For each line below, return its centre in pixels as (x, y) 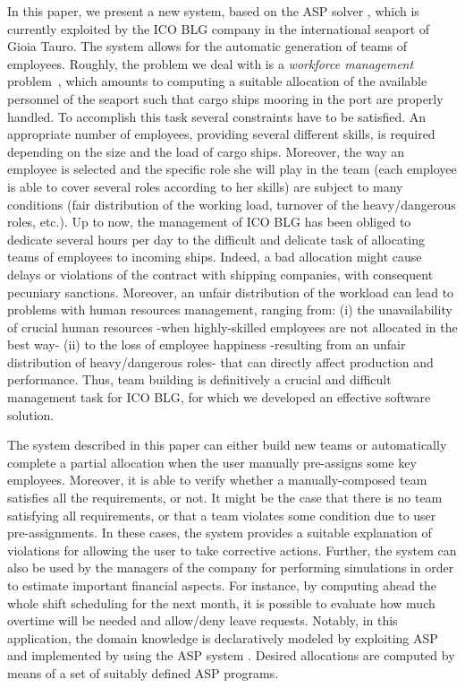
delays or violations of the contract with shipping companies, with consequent (220, 274)
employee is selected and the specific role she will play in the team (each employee (232, 169)
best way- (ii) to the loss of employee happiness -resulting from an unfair (207, 344)
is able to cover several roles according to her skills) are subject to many (205, 186)
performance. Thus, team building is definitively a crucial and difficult (199, 379)
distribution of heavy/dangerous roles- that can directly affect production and (220, 361)
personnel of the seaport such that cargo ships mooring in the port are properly (225, 98)
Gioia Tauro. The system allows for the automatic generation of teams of (207, 46)
